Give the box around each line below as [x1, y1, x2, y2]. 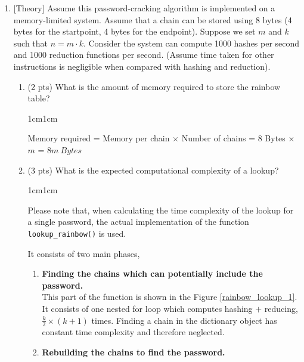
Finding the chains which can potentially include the [42, 267, 263, 280]
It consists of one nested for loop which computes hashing [42, 302, 253, 314]
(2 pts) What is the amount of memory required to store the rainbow [27, 80, 281, 92]
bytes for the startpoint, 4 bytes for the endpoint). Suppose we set [13, 25, 256, 38]
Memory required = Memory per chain [27, 132, 170, 144]
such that [13, 36, 48, 49]
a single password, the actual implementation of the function [27, 215, 249, 228]
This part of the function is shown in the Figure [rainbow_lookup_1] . [42, 290, 297, 303]
